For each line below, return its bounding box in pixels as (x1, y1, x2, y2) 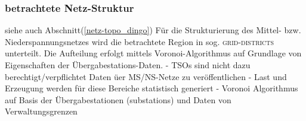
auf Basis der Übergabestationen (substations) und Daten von (5, 93, 231, 106)
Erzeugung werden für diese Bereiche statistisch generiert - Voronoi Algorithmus (5, 82, 298, 94)
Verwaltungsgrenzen (5, 105, 78, 117)
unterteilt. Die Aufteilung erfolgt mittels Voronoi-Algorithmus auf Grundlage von (5, 47, 302, 59)
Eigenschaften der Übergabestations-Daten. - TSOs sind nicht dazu (5, 59, 251, 71)
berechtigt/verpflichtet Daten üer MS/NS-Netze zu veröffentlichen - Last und (5, 70, 287, 82)
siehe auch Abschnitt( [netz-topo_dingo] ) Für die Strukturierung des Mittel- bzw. (5, 24, 301, 36)
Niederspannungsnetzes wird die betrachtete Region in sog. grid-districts (5, 35, 274, 47)
